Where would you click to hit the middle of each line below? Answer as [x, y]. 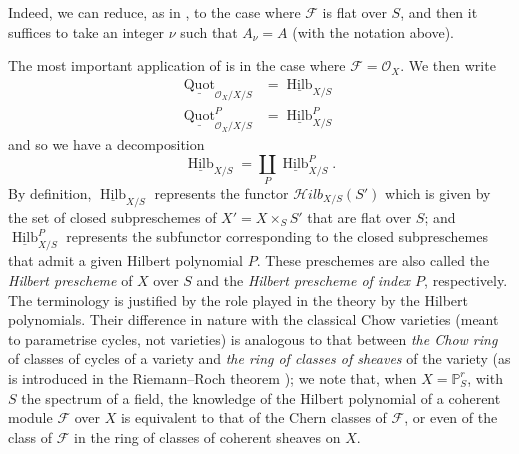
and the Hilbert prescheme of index [303, 280]
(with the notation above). [373, 31]
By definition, [50, 192]
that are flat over [359, 216]
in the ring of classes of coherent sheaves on [207, 436]
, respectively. [466, 280]
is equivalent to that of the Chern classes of [253, 417]
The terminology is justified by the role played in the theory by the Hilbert [238, 299]
